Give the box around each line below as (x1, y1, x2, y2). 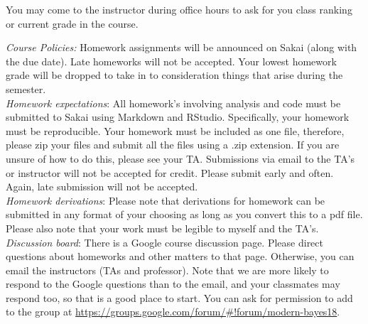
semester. (6, 81, 46, 96)
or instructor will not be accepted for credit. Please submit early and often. (6, 165, 334, 180)
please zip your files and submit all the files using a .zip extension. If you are (6, 137, 340, 152)
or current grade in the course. (6, 16, 139, 31)
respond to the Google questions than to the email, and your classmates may (6, 276, 340, 291)
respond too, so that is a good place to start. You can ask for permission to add (6, 290, 353, 305)
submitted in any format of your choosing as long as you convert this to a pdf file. (6, 207, 363, 222)
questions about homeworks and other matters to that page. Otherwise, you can (6, 249, 355, 264)
